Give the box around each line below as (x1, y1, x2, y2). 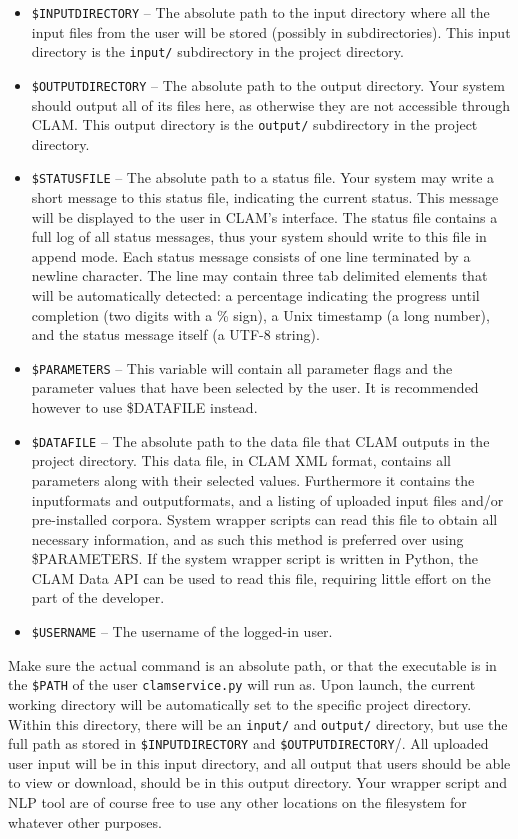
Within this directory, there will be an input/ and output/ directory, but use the (8, 713, 508, 734)
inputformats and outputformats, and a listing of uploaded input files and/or (31, 489, 504, 510)
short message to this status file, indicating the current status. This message (31, 187, 499, 208)
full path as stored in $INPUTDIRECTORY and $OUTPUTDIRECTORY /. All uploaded (8, 733, 489, 754)
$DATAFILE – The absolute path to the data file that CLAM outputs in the (31, 430, 490, 451)
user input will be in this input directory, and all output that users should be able (8, 752, 511, 773)
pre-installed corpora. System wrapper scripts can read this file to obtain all (31, 509, 498, 530)
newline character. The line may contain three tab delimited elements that (31, 265, 488, 286)
